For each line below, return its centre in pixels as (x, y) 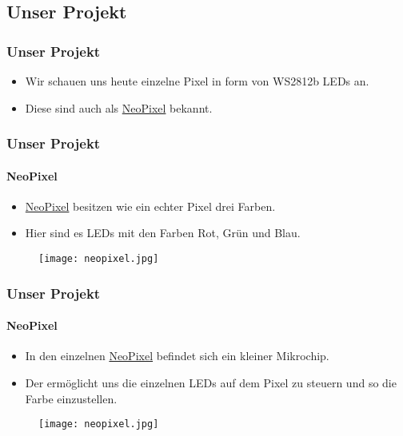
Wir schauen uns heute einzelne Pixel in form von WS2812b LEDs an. (197, 81)
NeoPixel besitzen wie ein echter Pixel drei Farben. (150, 206)
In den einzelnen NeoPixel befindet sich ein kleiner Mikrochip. (177, 356)
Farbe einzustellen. (71, 398)
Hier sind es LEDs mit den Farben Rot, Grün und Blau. (163, 233)
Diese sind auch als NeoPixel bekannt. (119, 107)
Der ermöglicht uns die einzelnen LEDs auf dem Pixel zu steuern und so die (211, 382)
